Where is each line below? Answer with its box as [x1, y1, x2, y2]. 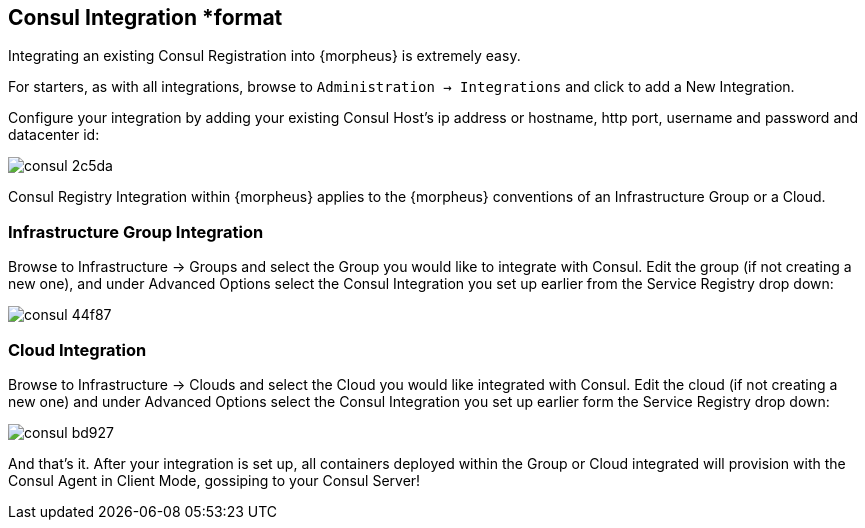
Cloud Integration [8, 339, 147, 360]
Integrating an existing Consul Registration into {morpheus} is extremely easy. [8, 47, 521, 65]
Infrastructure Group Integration [8, 221, 264, 242]
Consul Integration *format [8, 5, 283, 30]
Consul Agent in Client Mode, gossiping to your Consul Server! [8, 471, 421, 489]
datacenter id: [8, 126, 100, 144]
